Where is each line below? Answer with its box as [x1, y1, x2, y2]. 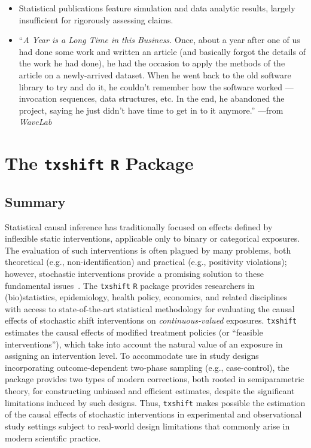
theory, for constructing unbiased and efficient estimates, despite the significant [5, 385, 295, 397]
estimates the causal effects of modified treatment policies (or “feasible [5, 326, 263, 339]
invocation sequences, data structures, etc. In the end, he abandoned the [19, 92, 285, 105]
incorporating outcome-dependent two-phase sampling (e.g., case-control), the [5, 361, 289, 373]
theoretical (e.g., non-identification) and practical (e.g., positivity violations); [5, 255, 287, 268]
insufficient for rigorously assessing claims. [19, 13, 173, 26]
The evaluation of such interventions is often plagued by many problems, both [5, 243, 291, 256]
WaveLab [19, 115, 52, 128]
